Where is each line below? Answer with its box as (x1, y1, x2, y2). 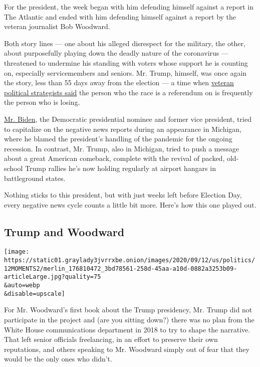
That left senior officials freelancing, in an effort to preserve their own (4, 334, 218, 344)
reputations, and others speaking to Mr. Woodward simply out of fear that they (4, 343, 249, 354)
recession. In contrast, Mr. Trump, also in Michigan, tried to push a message (4, 143, 239, 153)
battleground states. (4, 172, 66, 183)
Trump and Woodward (4, 224, 125, 239)
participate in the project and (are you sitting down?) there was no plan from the (4, 314, 254, 325)
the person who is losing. (4, 97, 80, 107)
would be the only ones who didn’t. (4, 353, 112, 364)
